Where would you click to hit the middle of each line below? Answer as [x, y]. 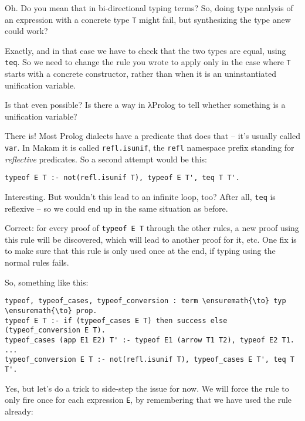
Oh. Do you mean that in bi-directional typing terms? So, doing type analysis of [149, 8]
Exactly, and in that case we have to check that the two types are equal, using [145, 50]
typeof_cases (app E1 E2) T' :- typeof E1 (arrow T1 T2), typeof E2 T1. [150, 340]
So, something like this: [47, 282]
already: [19, 411]
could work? [26, 31]
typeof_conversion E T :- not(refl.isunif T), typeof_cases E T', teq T [150, 360]
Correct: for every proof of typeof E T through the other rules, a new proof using [152, 228]
